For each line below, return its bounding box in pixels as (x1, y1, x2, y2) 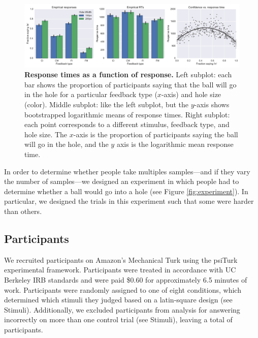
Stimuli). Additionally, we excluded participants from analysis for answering (4, 304, 240, 315)
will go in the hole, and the (24, 139, 109, 149)
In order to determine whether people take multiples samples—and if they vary (4, 166, 250, 176)
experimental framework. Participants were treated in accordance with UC (4, 264, 236, 275)
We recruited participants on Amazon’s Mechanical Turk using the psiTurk (4, 254, 238, 265)
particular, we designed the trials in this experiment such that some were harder (4, 196, 254, 206)
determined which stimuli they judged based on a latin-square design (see (4, 294, 233, 305)
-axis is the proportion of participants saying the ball (73, 129, 238, 139)
